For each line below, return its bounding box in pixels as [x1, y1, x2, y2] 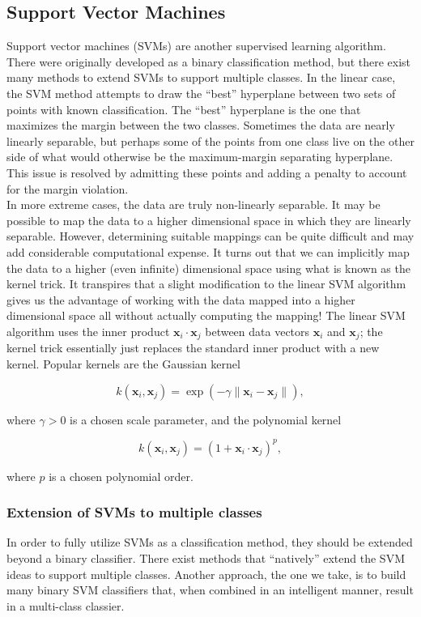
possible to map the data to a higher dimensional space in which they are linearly [6, 211, 411, 228]
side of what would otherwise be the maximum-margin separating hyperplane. [6, 148, 393, 165]
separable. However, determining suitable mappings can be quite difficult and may [6, 228, 415, 245]
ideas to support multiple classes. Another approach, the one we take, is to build [6, 565, 406, 582]
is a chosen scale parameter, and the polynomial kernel [70, 411, 342, 428]
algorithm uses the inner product [6, 322, 170, 339]
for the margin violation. [6, 180, 129, 197]
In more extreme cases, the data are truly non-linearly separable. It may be [6, 196, 381, 213]
